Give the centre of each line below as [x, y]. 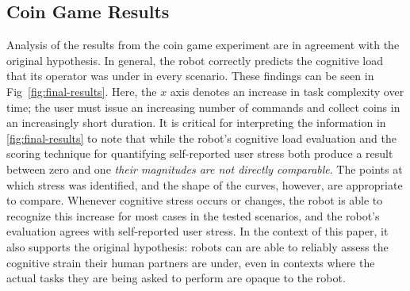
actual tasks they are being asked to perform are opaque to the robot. [176, 278]
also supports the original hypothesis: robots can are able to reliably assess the [197, 246]
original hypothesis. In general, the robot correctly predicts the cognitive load [195, 60]
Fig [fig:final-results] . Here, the [82, 91]
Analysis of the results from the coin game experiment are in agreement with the [203, 45]
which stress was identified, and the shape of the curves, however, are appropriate [205, 184]
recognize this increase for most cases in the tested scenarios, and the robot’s [193, 215]
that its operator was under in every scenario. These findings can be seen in [190, 76]
